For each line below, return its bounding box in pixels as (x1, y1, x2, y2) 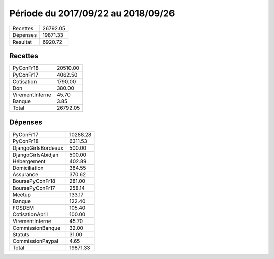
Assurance (12, 171, 39, 178)
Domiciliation (12, 164, 44, 171)
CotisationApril (12, 211, 48, 218)
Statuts (12, 231, 30, 238)
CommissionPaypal (12, 237, 58, 244)
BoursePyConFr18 (12, 177, 56, 184)
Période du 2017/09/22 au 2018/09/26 (9, 8, 175, 19)
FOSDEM (12, 204, 35, 211)
